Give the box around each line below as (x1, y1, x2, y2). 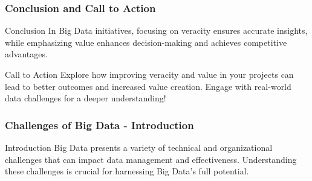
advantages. (5, 48, 48, 60)
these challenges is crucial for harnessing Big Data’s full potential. (5, 165, 249, 177)
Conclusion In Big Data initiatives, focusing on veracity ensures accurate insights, (5, 24, 308, 37)
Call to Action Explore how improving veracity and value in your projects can (5, 68, 294, 80)
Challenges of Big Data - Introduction (5, 117, 194, 132)
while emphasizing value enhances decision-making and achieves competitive (5, 36, 287, 48)
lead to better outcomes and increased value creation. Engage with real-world (5, 80, 291, 92)
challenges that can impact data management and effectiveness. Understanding (5, 153, 297, 165)
